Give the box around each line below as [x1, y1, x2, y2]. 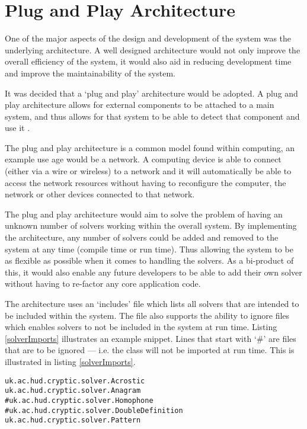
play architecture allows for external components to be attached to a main [5, 98, 274, 111]
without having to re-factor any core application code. [5, 277, 201, 290]
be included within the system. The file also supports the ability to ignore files [5, 309, 290, 321]
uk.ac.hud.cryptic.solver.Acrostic [5, 376, 145, 385]
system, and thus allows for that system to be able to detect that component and [5, 110, 300, 122]
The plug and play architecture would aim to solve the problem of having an [5, 207, 283, 220]
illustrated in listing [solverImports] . [5, 355, 136, 367]
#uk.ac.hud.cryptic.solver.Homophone [5, 396, 153, 405]
